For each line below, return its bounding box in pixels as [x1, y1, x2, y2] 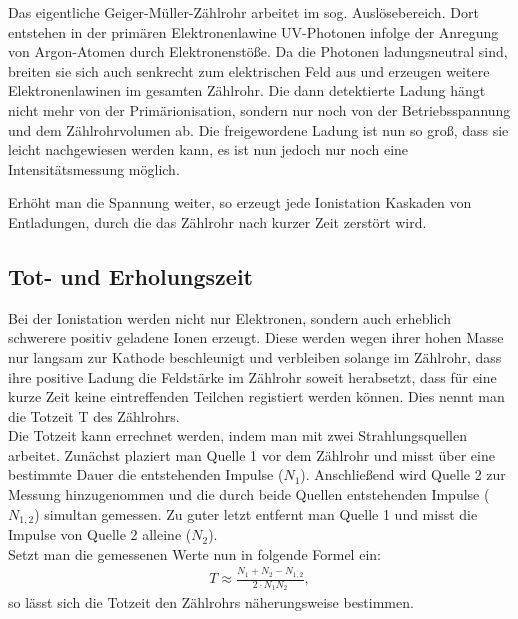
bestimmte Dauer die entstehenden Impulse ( [8, 464, 284, 485]
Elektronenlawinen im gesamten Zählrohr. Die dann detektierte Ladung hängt [8, 80, 486, 101]
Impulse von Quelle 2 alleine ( [8, 524, 192, 545]
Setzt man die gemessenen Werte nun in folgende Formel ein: [8, 543, 381, 564]
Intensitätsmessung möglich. [8, 158, 180, 179]
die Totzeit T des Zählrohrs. [8, 405, 180, 426]
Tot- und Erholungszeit [8, 260, 253, 291]
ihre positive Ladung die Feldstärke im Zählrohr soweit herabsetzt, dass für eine [8, 366, 497, 387]
